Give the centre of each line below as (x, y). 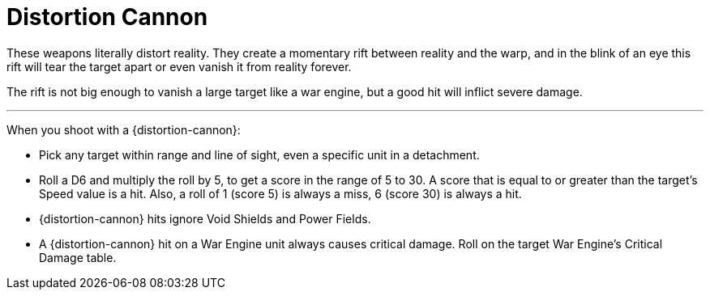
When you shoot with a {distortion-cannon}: (124, 129)
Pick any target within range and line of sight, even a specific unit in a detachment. (259, 154)
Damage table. (78, 257)
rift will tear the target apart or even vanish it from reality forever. (179, 66)
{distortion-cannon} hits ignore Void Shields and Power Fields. (205, 218)
